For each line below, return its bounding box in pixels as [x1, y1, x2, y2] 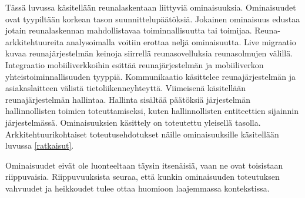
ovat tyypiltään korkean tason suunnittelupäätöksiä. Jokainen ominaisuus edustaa [5, 12, 300, 25]
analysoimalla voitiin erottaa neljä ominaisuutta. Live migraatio [66, 35, 296, 48]
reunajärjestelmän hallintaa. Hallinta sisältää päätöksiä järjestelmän [5, 93, 251, 105]
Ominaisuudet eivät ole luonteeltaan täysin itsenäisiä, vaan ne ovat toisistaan [5, 159, 283, 171]
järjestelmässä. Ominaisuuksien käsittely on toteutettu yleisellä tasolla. [5, 116, 261, 128]
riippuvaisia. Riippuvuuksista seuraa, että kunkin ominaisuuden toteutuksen [5, 170, 280, 183]
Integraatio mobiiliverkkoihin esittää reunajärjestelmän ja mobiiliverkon [5, 58, 264, 71]
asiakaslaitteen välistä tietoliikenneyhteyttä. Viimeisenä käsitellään [5, 82, 246, 94]
